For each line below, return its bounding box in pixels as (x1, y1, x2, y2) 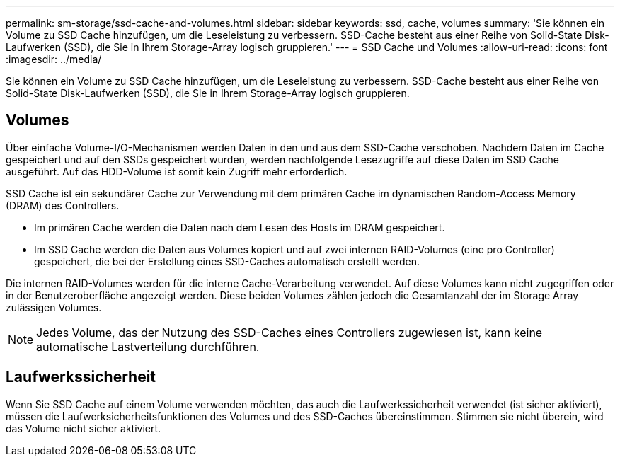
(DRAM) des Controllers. (6, 199, 120, 212)
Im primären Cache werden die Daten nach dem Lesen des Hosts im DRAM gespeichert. (34, 221, 445, 233)
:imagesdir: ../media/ (6, 53, 102, 65)
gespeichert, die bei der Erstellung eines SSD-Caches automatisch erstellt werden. (34, 255, 420, 267)
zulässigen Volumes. (6, 301, 102, 313)
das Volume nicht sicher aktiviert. (6, 422, 161, 434)
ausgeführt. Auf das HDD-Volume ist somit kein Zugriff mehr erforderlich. (6, 165, 348, 178)
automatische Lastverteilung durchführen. (36, 339, 260, 354)
